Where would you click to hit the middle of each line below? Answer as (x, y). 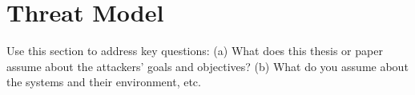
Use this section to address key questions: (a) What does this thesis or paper (195, 51)
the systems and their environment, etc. (104, 82)
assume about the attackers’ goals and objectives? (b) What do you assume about (207, 66)
